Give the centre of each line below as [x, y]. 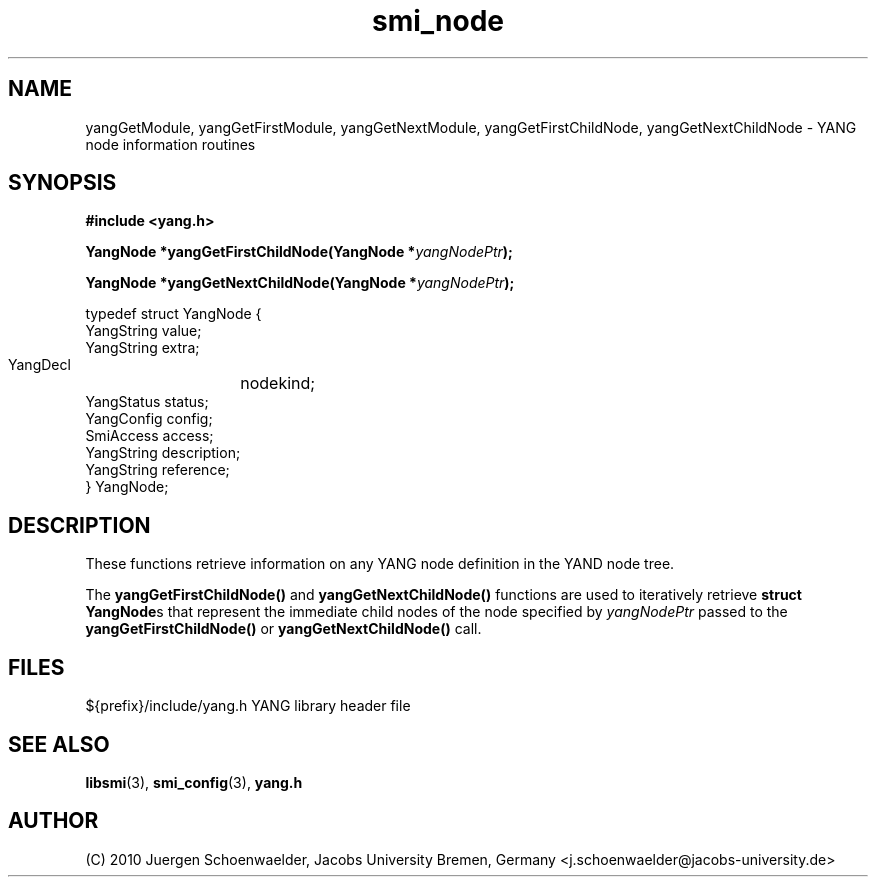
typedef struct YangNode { [173, 314]
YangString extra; [142, 348]
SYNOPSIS [62, 183]
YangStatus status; [147, 402]
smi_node [438, 21]
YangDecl [39, 365]
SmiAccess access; [149, 436]
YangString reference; [157, 470]
